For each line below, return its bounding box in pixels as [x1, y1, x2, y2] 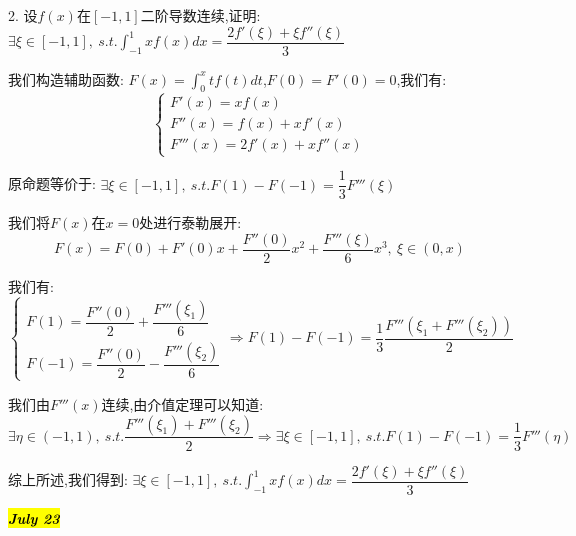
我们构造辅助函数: [8, 68, 124, 89]
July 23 [8, 507, 60, 528]
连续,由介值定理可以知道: [101, 393, 264, 414]
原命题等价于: [8, 173, 96, 194]
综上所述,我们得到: [8, 469, 128, 490]
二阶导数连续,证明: [140, 5, 261, 25]
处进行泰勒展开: [139, 212, 242, 233]
